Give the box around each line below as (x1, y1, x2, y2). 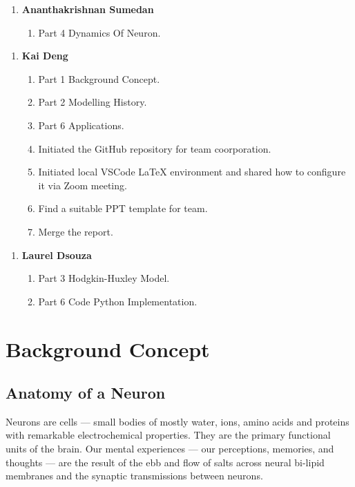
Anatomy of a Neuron (6, 382, 166, 403)
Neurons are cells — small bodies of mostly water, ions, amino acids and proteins (6, 414, 349, 428)
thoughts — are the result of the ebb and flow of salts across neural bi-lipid (6, 455, 325, 469)
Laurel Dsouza (21, 247, 92, 262)
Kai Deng (21, 48, 68, 63)
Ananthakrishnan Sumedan (21, 2, 154, 16)
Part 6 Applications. (38, 117, 124, 132)
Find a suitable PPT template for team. (38, 201, 208, 216)
